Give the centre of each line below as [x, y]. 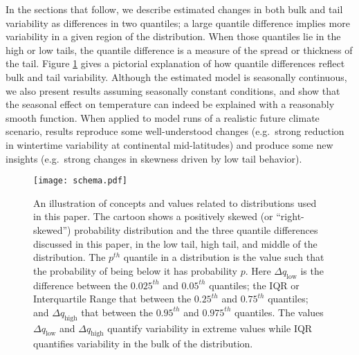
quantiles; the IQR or [254, 285]
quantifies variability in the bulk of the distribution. [143, 344]
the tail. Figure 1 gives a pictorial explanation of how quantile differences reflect [175, 63]
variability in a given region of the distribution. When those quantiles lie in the [173, 36]
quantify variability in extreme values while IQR [210, 328]
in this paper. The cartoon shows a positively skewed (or [153, 216]
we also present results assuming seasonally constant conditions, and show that [173, 90]
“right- [290, 216]
